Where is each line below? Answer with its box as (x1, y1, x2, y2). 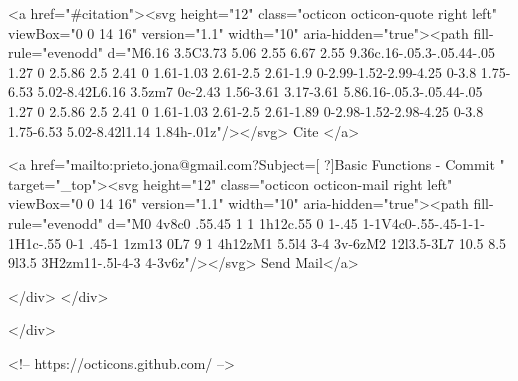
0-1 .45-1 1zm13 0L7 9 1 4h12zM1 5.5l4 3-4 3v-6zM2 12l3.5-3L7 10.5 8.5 (65, 232, 507, 253)
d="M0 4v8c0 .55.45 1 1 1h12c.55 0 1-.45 (107, 212, 358, 233)
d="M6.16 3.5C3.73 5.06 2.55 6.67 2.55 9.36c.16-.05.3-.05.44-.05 (107, 42, 496, 63)
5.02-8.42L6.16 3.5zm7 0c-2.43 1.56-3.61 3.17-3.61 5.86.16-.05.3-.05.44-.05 (37, 81, 483, 102)
